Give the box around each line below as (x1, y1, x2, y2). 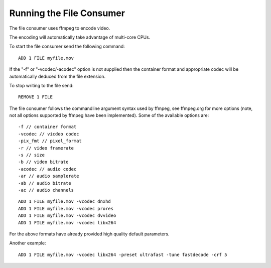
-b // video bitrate (18, 159, 69, 165)
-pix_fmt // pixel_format (18, 138, 82, 144)
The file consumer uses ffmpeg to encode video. (9, 25, 110, 31)
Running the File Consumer (9, 8, 125, 19)
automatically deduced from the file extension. (9, 73, 105, 79)
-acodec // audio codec (18, 166, 77, 172)
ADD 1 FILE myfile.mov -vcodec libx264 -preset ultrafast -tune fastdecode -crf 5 (18, 251, 227, 257)
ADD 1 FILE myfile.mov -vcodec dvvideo (18, 213, 116, 218)
